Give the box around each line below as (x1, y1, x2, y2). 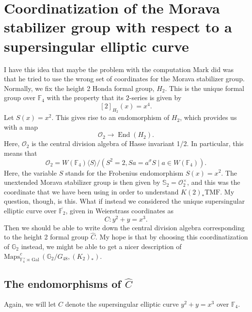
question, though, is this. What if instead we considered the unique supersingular (4, 196, 245, 206)
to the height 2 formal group (4, 232, 89, 242)
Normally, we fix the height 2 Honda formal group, (4, 83, 155, 93)
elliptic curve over (4, 205, 57, 215)
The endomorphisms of (4, 276, 121, 291)
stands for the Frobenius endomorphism (65, 167, 184, 178)
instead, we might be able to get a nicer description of (21, 241, 182, 251)
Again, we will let (4, 298, 56, 309)
